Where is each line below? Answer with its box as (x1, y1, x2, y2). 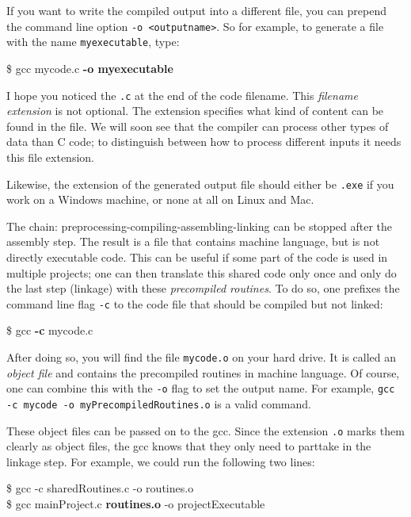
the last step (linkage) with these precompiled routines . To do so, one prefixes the (6, 280, 400, 297)
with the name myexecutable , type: (6, 33, 180, 50)
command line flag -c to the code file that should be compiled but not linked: (6, 295, 383, 312)
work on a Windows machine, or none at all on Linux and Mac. (6, 191, 314, 208)
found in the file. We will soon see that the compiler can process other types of (6, 117, 389, 134)
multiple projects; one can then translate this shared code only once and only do (6, 264, 397, 281)
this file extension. (6, 148, 94, 165)
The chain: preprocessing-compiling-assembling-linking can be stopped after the (6, 217, 393, 234)
